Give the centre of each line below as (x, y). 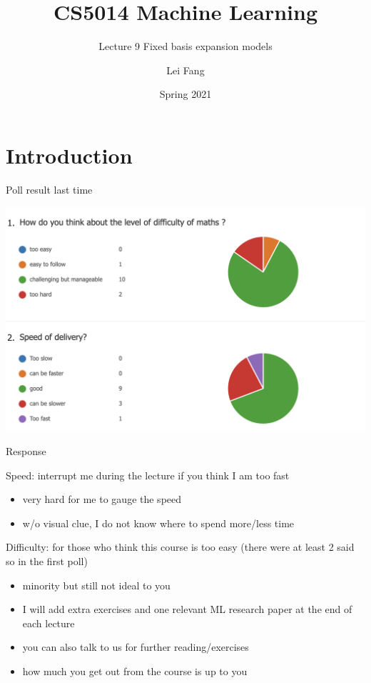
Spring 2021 (185, 94)
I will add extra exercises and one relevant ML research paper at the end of (187, 609)
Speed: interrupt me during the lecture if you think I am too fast (148, 475)
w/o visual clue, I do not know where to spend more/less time (158, 523)
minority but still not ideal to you (96, 585)
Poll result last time (49, 189)
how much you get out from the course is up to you (135, 670)
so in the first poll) (47, 561)
